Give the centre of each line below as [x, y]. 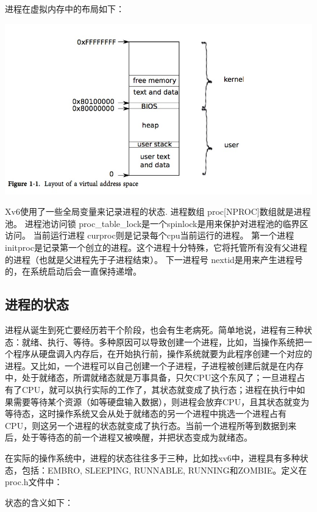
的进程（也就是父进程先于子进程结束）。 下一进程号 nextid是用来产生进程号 [154, 259]
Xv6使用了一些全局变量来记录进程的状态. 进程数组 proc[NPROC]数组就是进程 [158, 211]
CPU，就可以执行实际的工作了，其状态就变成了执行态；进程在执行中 [159, 389]
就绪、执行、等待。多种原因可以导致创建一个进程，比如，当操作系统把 [162, 341]
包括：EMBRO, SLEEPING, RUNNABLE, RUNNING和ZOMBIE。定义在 [164, 470]
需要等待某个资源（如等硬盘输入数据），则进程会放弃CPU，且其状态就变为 [161, 401]
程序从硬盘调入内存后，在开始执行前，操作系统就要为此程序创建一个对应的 [162, 354]
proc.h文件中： [34, 482]
